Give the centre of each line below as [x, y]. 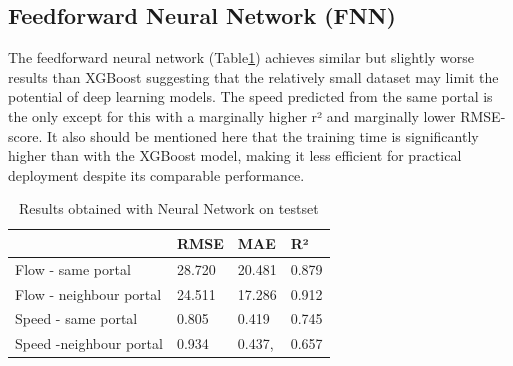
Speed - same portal [76, 318]
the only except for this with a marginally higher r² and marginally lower [232, 115]
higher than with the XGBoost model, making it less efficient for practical [235, 155]
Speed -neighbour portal [89, 343]
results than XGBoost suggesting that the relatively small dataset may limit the [253, 76]
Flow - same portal [73, 268]
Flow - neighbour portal [88, 293]
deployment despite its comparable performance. [156, 174]
